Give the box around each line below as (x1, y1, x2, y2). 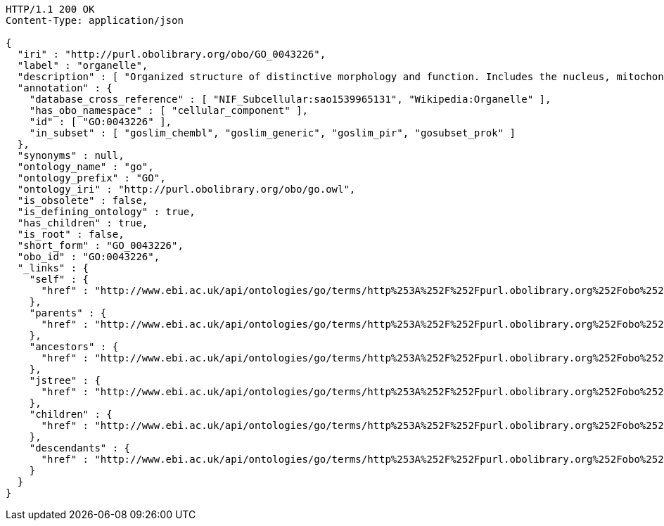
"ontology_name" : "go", (17, 161, 154, 172)
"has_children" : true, (17, 217, 148, 229)
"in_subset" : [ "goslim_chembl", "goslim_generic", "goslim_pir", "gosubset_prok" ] (29, 127, 516, 139)
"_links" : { (17, 262, 89, 274)
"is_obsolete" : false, (17, 195, 148, 206)
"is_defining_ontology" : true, (17, 206, 196, 217)
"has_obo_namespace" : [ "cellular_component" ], (29, 105, 308, 116)
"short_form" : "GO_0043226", (17, 240, 184, 251)
